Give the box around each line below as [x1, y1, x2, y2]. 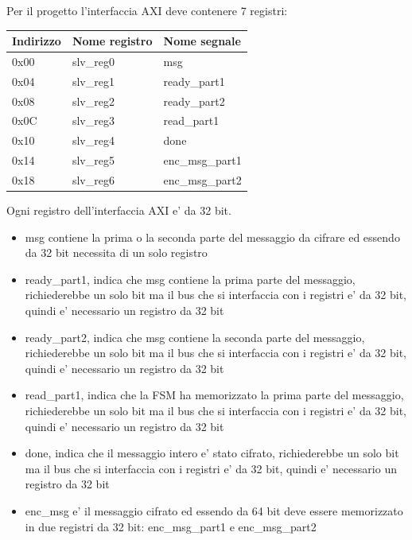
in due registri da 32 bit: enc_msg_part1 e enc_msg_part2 [25, 518, 317, 534]
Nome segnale [163, 33, 241, 49]
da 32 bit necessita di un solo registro [25, 244, 208, 261]
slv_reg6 [72, 172, 115, 188]
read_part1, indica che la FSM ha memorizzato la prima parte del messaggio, [25, 387, 404, 403]
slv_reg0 [72, 52, 115, 69]
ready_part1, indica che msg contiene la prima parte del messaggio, [25, 270, 356, 287]
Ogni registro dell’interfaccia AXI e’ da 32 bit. [6, 202, 231, 219]
